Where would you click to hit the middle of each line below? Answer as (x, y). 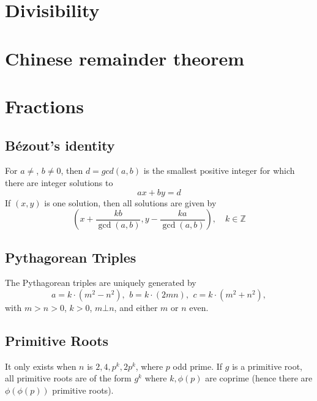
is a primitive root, (267, 366)
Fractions (44, 106)
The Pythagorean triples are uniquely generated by (101, 283)
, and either (136, 307)
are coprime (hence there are (259, 378)
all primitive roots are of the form (68, 378)
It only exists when (41, 366)
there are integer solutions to (59, 182)
